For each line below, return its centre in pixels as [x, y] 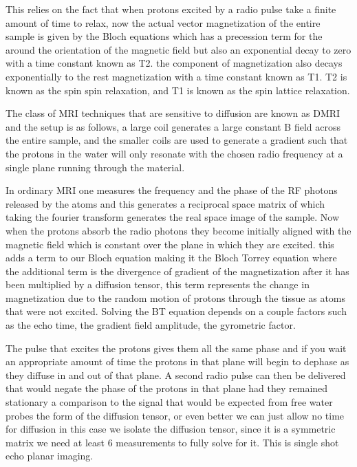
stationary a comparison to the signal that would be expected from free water [169, 402]
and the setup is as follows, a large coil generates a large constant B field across [173, 126]
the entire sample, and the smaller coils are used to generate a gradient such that [177, 140]
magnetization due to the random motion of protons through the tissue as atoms [176, 297]
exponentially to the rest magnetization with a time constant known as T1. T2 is [176, 76]
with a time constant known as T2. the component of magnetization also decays [174, 63]
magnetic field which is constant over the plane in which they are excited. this [170, 244]
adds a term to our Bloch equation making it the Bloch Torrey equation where [171, 258]
